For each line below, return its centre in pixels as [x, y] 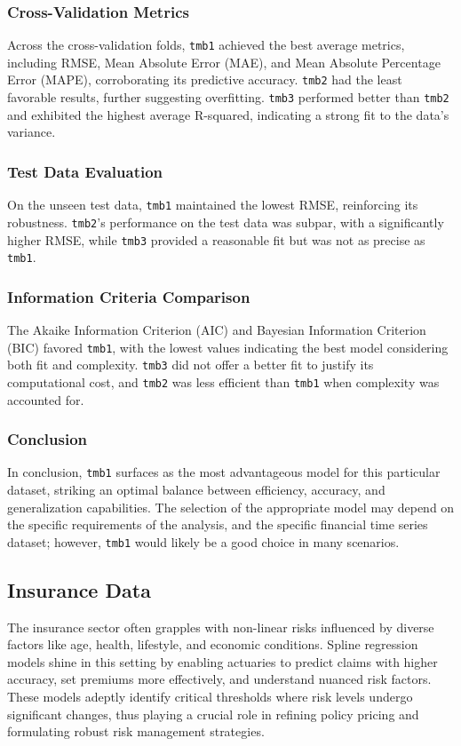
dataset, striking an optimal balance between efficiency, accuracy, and [196, 490]
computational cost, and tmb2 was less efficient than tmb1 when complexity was [223, 381]
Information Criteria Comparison [129, 296]
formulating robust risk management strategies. [136, 731]
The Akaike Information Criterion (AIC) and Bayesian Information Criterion [217, 330]
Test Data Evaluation [85, 171]
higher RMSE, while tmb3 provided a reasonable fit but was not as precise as [216, 239]
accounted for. [46, 399]
